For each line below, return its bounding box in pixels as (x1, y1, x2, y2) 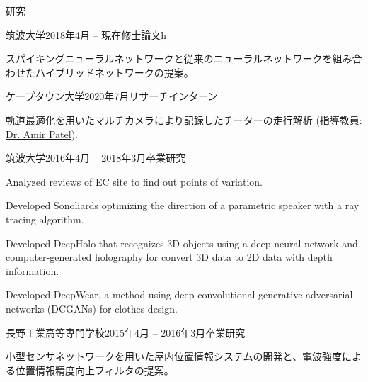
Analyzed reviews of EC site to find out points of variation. (6, 174, 263, 189)
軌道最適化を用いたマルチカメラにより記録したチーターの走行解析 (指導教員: (6, 112, 362, 127)
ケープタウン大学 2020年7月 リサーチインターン (6, 89, 218, 103)
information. (6, 263, 59, 278)
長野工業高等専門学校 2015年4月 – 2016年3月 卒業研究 (6, 325, 246, 339)
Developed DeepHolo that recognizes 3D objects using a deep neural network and (6, 235, 358, 250)
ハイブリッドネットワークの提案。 (35, 64, 194, 79)
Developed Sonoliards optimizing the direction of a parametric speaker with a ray (6, 198, 360, 213)
